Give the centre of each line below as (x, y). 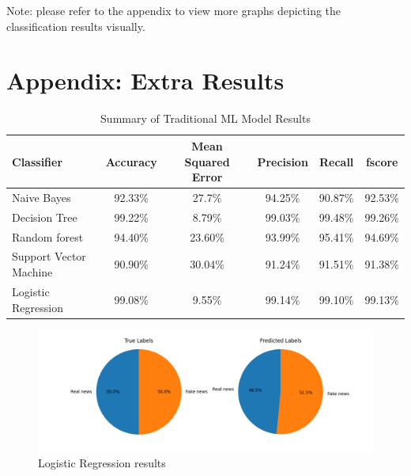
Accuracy (131, 161)
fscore (382, 161)
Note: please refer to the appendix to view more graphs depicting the (174, 10)
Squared (207, 161)
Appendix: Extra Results (145, 80)
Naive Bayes (41, 197)
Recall (336, 161)
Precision (283, 161)
